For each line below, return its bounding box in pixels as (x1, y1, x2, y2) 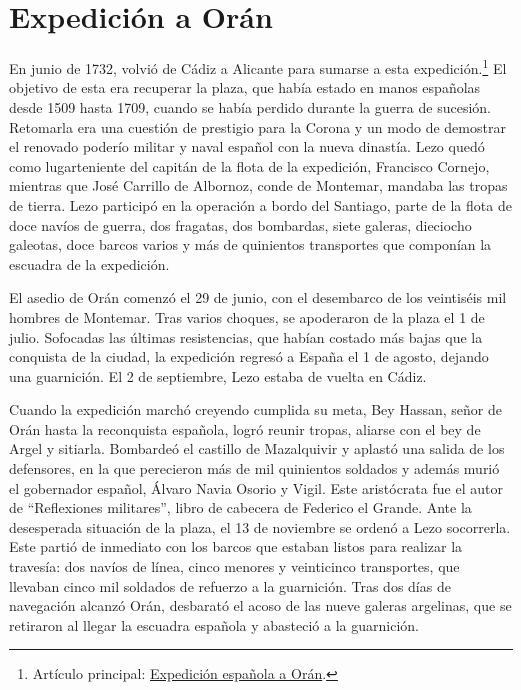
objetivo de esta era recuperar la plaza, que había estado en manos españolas (9, 77, 481, 98)
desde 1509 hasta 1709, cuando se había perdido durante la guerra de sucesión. (9, 96, 491, 117)
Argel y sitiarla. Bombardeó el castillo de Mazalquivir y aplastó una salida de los (9, 438, 505, 459)
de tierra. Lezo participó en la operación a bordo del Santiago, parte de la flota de (9, 194, 512, 215)
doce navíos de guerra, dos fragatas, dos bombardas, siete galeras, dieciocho (9, 214, 472, 235)
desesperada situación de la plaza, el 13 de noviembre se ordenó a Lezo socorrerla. (9, 516, 511, 537)
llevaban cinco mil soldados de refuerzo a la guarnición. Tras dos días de (9, 575, 451, 596)
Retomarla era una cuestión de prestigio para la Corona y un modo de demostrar (9, 116, 506, 137)
